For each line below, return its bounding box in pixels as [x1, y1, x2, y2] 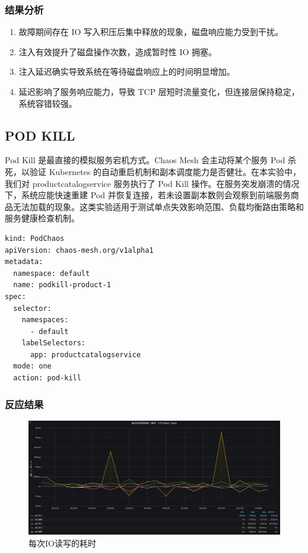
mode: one [13, 362, 52, 371]
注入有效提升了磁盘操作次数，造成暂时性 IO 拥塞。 [18, 45, 217, 58]
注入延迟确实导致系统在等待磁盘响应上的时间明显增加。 [18, 65, 235, 78]
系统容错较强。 [18, 97, 77, 109]
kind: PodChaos [5, 234, 65, 243]
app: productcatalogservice [30, 350, 141, 359]
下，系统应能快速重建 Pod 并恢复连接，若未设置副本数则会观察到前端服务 [5, 189, 291, 201]
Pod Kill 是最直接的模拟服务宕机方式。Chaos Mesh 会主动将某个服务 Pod [5, 154, 285, 166]
